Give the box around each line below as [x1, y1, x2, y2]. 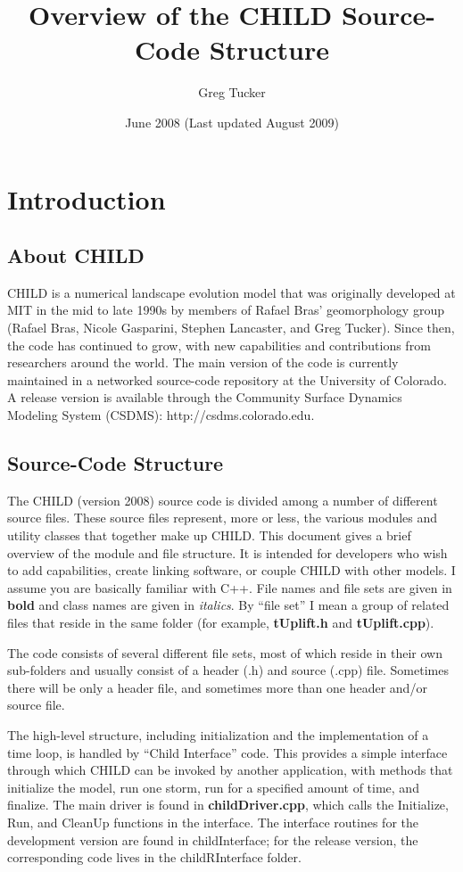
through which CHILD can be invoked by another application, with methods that [7, 761, 453, 779]
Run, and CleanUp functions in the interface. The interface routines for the [7, 812, 418, 831]
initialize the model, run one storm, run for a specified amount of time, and [7, 777, 419, 796]
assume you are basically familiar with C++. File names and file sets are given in [7, 578, 452, 596]
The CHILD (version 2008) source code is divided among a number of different [7, 490, 438, 509]
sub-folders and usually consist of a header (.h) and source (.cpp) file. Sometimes [7, 661, 449, 679]
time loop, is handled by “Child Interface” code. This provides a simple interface [7, 743, 448, 761]
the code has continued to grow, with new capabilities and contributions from [7, 335, 431, 354]
